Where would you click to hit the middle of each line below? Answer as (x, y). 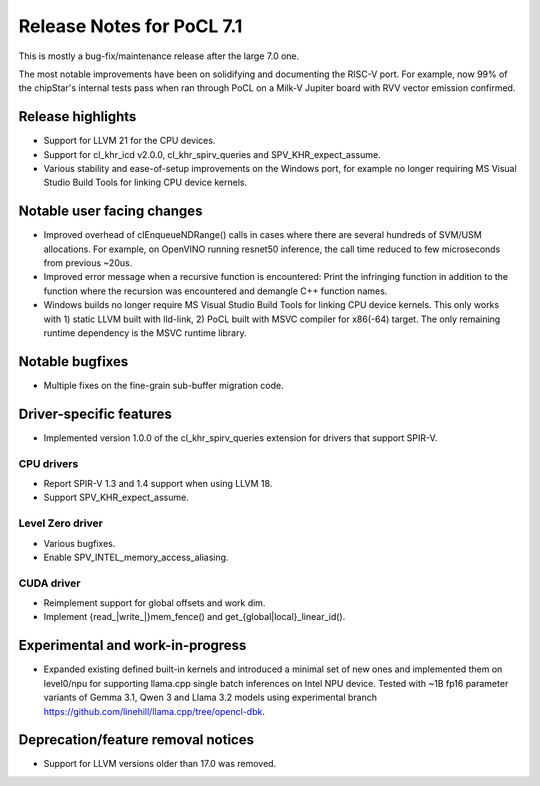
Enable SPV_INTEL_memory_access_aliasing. (136, 557)
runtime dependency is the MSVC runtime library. (145, 333)
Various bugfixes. (79, 543)
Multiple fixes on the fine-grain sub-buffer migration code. (163, 385)
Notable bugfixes (73, 361)
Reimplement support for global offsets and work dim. (154, 603)
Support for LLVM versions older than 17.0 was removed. (160, 764)
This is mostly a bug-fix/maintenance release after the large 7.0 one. (159, 56)
